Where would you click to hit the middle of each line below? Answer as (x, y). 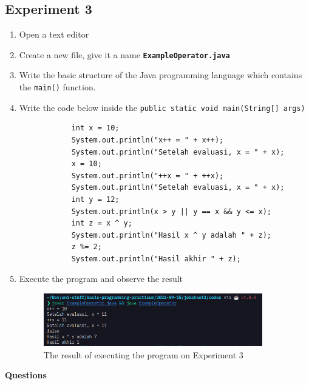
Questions (26, 375)
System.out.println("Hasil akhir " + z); (156, 259)
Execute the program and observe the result (101, 279)
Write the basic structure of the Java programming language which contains (161, 75)
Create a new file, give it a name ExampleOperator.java (124, 54)
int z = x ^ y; (102, 223)
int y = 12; (95, 199)
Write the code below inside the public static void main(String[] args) (162, 107)
